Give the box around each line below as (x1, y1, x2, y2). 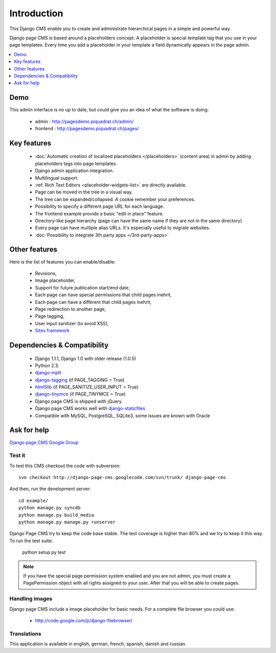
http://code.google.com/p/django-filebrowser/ (35, 617, 133, 623)
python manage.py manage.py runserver (18, 519, 116, 525)
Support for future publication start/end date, (35, 284, 130, 291)
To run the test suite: (9, 538, 53, 544)
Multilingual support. (35, 175, 79, 181)
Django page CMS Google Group (9, 439, 79, 445)
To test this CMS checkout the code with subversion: (9, 463, 121, 469)
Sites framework (35, 327, 70, 334)
